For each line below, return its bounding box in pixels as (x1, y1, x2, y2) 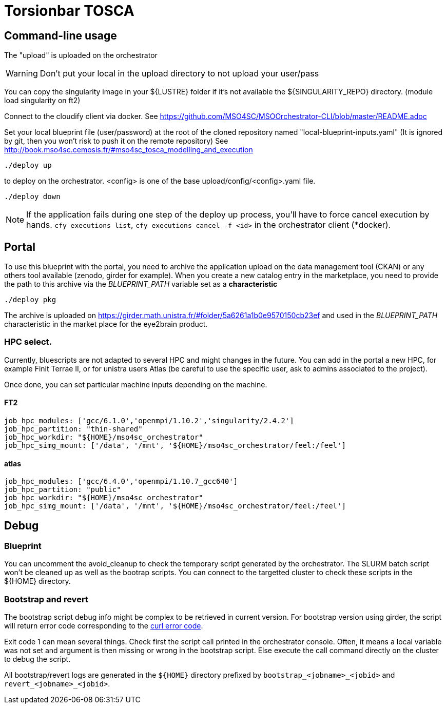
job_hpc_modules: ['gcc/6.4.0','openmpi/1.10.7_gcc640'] (4, 477, 238, 486)
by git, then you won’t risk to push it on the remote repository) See (4, 136, 228, 146)
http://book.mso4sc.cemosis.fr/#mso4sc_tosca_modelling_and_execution (4, 145, 253, 154)
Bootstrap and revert (4, 594, 88, 604)
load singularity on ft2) (4, 96, 81, 105)
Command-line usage (4, 29, 117, 42)
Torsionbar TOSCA (4, 2, 134, 19)
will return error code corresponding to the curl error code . (4, 621, 203, 631)
